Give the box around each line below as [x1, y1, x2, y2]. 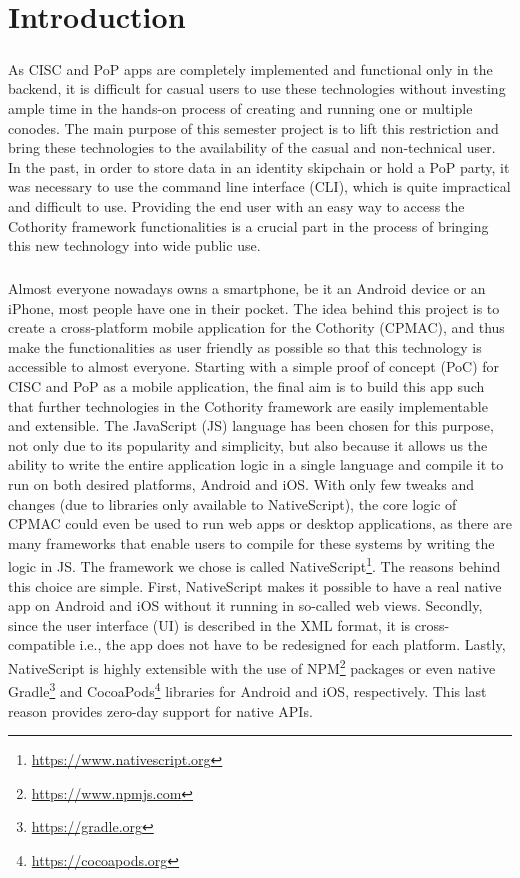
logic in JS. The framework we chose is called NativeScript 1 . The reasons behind [8, 553, 501, 577]
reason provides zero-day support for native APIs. [8, 700, 313, 721]
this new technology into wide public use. [8, 235, 261, 256]
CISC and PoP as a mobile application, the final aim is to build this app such [8, 376, 485, 397]
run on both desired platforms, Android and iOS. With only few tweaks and [8, 474, 474, 494]
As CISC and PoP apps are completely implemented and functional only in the [8, 58, 493, 79]
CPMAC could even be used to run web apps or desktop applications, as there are [8, 513, 512, 534]
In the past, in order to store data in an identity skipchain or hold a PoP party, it [8, 156, 510, 177]
